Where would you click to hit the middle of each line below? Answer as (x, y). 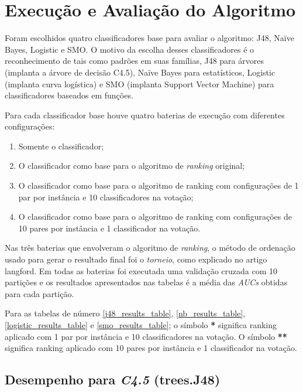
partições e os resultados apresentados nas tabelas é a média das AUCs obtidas (146, 282)
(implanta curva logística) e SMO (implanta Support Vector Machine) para (140, 83)
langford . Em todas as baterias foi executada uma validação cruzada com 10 (141, 270)
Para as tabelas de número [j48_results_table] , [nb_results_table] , (125, 313)
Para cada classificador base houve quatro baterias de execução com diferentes (145, 115)
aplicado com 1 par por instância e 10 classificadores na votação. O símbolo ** (146, 336)
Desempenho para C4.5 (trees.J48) (113, 379)
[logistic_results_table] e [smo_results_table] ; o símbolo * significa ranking (141, 325)
